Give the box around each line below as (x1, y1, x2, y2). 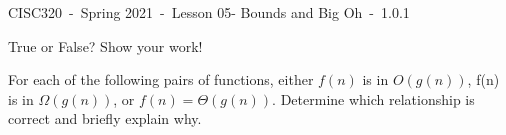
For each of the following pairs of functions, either (8, 69, 314, 90)
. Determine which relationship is (272, 88, 475, 109)
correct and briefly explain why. (8, 108, 202, 129)
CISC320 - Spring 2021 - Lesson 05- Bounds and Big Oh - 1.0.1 (8, 2, 410, 22)
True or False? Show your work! (8, 35, 203, 56)
